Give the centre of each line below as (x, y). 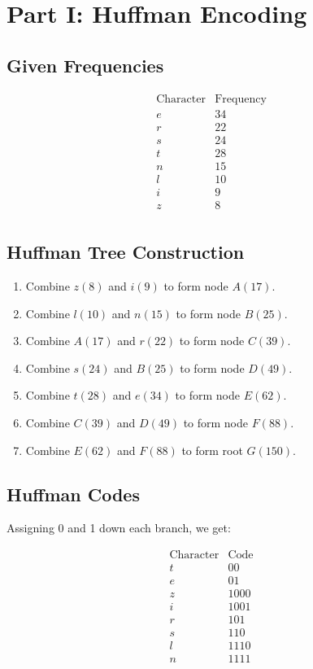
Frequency (241, 99)
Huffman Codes (73, 494)
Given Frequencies (85, 65)
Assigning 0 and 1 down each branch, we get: (119, 528)
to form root (212, 450)
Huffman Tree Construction (126, 252)
